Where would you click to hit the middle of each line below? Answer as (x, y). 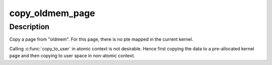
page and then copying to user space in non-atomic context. (72, 56)
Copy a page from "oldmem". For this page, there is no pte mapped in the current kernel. (101, 39)
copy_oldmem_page (52, 13)
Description (29, 27)
